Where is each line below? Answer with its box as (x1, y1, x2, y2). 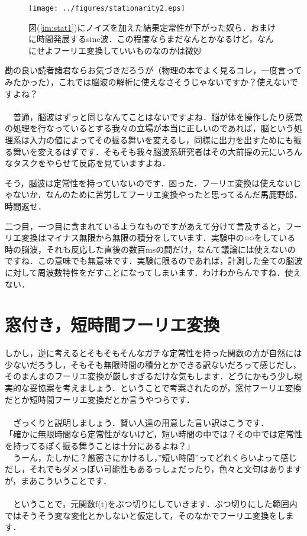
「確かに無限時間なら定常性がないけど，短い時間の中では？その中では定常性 (5, 428, 303, 440)
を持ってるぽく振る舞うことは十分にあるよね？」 (5, 440, 195, 451)
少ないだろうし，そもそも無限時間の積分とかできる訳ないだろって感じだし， (5, 358, 302, 370)
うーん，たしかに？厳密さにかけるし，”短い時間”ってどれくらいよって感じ (12, 451, 298, 463)
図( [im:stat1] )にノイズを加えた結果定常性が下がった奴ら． (28, 21, 251, 33)
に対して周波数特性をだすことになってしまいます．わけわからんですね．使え (5, 266, 302, 278)
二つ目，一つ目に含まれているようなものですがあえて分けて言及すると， (5, 219, 286, 232)
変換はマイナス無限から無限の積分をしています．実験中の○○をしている (21, 231, 296, 244)
